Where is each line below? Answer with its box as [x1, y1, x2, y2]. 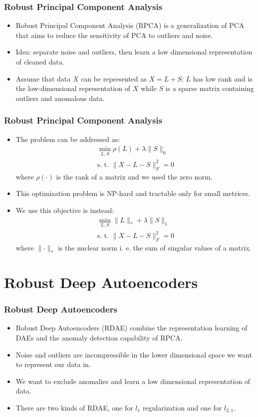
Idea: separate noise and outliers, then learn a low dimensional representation [15, 46, 253, 57]
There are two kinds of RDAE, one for [15, 402, 133, 412]
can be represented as [81, 73, 147, 83]
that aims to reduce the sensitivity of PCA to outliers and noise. [15, 29, 213, 40]
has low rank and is [193, 73, 253, 83]
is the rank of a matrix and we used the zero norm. [56, 171, 213, 181]
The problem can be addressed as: [15, 133, 120, 144]
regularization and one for [142, 402, 222, 412]
